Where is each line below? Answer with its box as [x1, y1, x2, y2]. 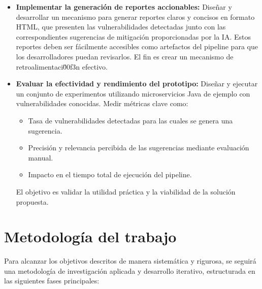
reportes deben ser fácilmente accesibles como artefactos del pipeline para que [16, 41, 258, 52]
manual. [28, 152, 53, 163]
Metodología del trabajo [4, 226, 177, 247]
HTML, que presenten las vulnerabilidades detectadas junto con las [16, 21, 226, 32]
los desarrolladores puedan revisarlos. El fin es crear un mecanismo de [16, 51, 234, 61]
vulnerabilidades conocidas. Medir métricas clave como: [16, 98, 188, 109]
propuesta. [16, 196, 49, 207]
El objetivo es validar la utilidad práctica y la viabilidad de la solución [16, 186, 236, 197]
